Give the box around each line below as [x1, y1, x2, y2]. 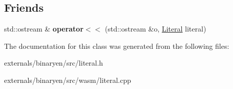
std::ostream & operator [4, 23, 84, 34]
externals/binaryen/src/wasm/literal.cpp [4, 74, 131, 85]
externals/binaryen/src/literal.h [4, 57, 103, 68]
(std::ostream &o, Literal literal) [105, 23, 206, 34]
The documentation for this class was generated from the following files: [4, 40, 229, 51]
